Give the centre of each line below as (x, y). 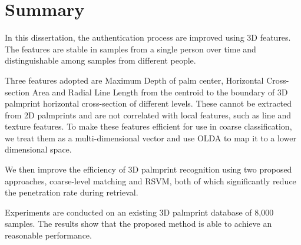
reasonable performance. (48, 235)
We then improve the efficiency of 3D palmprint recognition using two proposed (148, 169)
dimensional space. (38, 149)
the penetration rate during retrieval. (72, 192)
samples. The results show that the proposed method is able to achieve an (138, 224)
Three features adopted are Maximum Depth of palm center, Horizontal (134, 80)
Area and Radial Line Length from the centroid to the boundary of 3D (160, 92)
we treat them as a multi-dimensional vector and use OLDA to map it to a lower (150, 138)
